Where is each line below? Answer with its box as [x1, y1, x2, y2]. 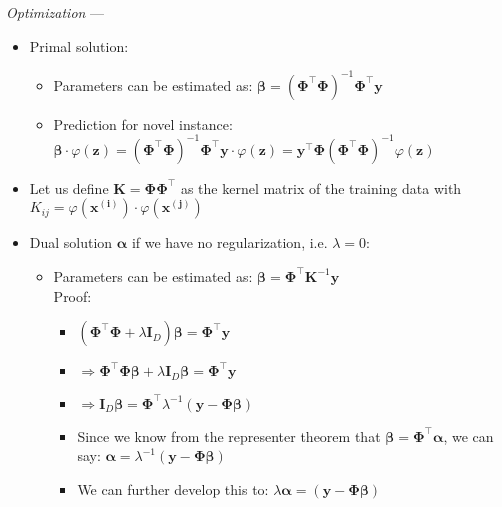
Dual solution [29, 232, 113, 253]
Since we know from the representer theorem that [77, 425, 381, 446]
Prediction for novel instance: [53, 113, 233, 134]
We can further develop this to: [77, 478, 269, 499]
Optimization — [6, 2, 105, 22]
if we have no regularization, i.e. [131, 232, 328, 253]
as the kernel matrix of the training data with [180, 177, 462, 198]
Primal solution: [29, 35, 129, 56]
